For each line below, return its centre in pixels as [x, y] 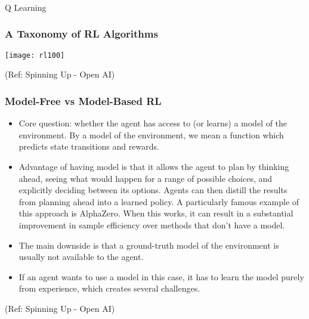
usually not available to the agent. [81, 257]
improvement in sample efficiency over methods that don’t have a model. [152, 224]
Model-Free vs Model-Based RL [83, 100]
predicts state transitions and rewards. [89, 146]
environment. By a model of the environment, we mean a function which [151, 134]
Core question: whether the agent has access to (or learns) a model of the [153, 123]
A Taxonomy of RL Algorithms [81, 34]
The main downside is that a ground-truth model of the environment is [149, 245]
